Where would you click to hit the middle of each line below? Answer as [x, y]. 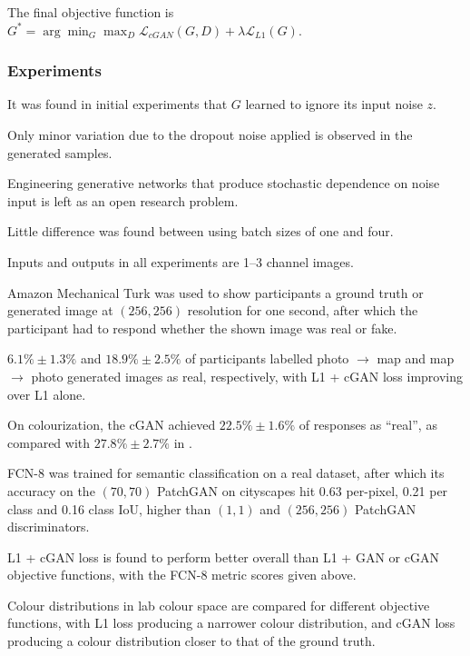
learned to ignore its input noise [334, 104]
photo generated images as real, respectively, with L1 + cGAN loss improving [247, 376]
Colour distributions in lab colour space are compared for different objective [219, 605]
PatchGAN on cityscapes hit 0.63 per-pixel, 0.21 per [302, 490]
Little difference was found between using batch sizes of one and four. [201, 231]
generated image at [60, 310]
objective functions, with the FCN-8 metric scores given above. [182, 575]
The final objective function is [91, 12]
